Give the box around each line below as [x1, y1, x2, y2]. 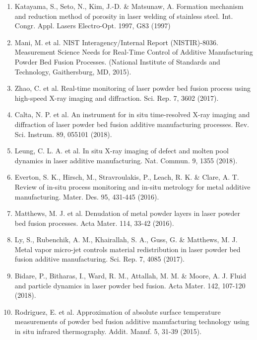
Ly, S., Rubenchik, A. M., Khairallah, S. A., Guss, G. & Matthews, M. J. [14, 234, 238, 245]
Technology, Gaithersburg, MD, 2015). [14, 66, 131, 76]
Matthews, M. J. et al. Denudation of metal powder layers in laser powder [14, 208, 241, 218]
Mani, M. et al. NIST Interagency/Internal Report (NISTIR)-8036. [14, 37, 218, 47]
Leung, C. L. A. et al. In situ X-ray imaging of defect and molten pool [14, 145, 229, 156]
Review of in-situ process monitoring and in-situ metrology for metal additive [14, 181, 251, 192]
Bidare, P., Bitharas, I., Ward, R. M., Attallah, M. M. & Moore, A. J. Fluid [14, 271, 246, 281]
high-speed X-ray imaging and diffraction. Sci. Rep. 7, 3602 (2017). [14, 92, 219, 103]
